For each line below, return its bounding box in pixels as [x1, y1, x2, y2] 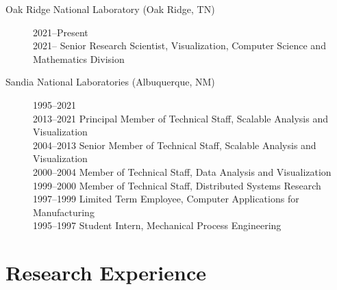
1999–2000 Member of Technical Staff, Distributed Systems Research [33, 178, 321, 192]
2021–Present [33, 25, 88, 39]
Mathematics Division [33, 51, 125, 66]
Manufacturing [33, 205, 95, 219]
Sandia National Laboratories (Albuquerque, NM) [5, 75, 215, 89]
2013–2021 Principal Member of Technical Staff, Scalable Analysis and [33, 111, 328, 125]
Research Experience [5, 259, 206, 287]
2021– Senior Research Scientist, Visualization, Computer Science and [33, 38, 326, 53]
